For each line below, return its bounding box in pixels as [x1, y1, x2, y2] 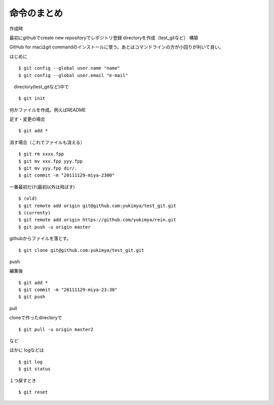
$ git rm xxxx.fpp [18, 151, 64, 157]
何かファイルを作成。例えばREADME [9, 107, 86, 113]
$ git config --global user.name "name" [18, 65, 120, 71]
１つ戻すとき [9, 377, 37, 384]
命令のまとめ [9, 8, 63, 19]
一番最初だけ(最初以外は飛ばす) [9, 184, 76, 190]
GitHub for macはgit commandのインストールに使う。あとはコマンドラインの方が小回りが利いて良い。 [9, 44, 224, 50]
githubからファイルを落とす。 [9, 236, 71, 242]
